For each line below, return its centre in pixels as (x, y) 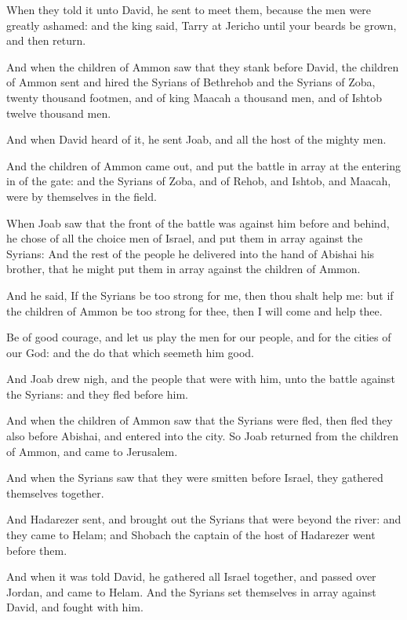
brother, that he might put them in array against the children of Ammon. (184, 269)
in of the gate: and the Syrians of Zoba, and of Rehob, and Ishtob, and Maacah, (199, 181)
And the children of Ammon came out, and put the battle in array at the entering (204, 165)
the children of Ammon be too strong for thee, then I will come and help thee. (194, 310)
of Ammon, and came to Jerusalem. (92, 451)
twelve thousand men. (59, 113)
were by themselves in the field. (82, 196)
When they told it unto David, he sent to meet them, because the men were (189, 9)
